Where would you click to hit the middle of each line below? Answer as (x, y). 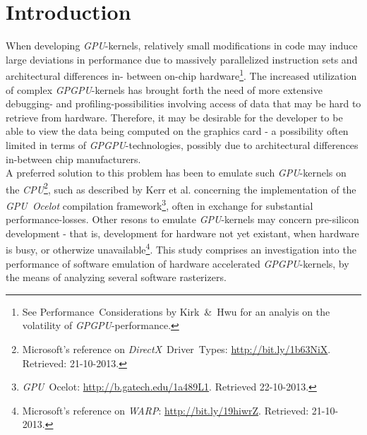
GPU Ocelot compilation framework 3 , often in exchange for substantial (160, 204)
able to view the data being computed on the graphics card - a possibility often (177, 131)
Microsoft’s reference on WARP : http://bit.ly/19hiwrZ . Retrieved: (166, 410)
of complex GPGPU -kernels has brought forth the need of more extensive (164, 89)
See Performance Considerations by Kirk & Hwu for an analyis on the (176, 311)
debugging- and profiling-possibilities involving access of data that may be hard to (183, 103)
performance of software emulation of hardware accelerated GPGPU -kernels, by (178, 263)
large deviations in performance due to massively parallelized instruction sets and (182, 59)
